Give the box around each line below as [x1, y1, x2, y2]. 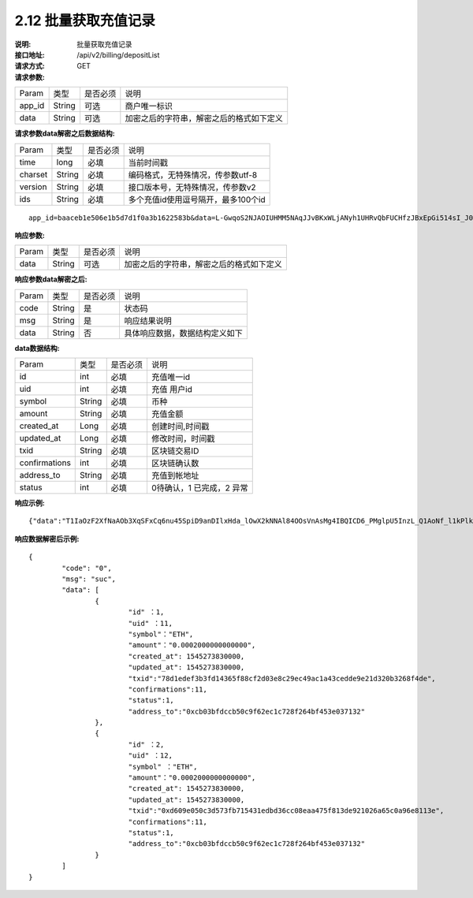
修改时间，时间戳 [151, 434, 215, 445]
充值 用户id [151, 384, 193, 395]
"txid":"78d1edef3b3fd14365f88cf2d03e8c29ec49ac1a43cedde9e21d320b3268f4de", [128, 674, 437, 683]
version [19, 181, 47, 192]
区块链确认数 [151, 458, 199, 469]
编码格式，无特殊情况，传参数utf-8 [128, 170, 258, 181]
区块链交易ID [151, 445, 199, 456]
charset [19, 169, 48, 180]
